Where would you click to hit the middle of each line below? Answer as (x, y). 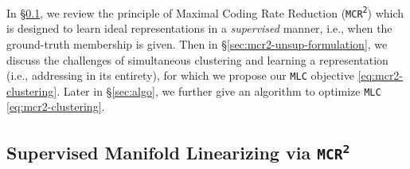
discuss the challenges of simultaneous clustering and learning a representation (197, 59)
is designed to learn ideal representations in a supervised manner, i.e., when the (199, 28)
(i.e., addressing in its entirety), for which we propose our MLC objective (180, 75)
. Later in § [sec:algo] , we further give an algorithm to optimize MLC (219, 90)
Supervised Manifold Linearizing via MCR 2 (178, 153)
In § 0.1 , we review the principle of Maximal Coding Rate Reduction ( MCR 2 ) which (205, 12)
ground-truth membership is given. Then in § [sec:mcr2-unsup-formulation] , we (197, 43)
